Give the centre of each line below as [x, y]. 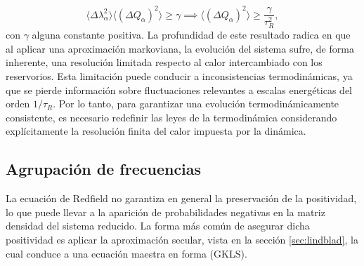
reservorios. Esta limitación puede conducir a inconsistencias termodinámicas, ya [179, 75]
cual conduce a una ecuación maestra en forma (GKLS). [126, 253]
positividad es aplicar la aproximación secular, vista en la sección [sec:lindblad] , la [182, 239]
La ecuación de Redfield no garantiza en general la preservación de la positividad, [181, 198]
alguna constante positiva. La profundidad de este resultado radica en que [191, 35]
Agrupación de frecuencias [104, 169]
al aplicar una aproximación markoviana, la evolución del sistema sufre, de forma [180, 48]
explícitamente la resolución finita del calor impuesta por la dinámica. [156, 131]
